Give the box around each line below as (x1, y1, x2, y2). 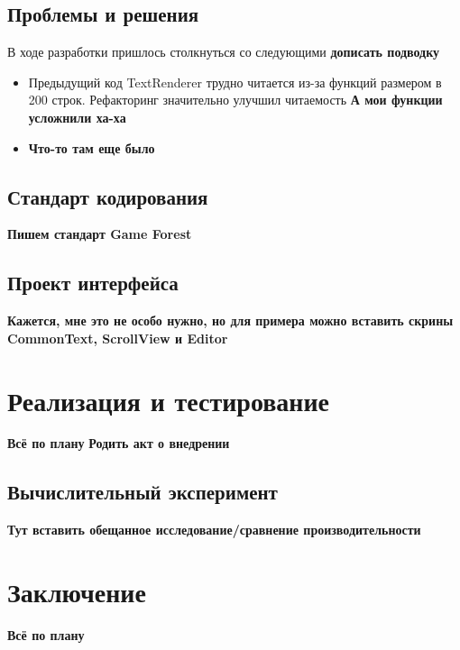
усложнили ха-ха (28, 107, 126, 126)
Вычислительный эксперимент (7, 478, 278, 506)
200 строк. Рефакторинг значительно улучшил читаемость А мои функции (28, 90, 443, 109)
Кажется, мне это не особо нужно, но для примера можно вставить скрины (7, 311, 454, 330)
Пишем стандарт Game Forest (7, 224, 192, 243)
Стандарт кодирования (7, 182, 208, 210)
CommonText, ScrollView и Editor (7, 328, 228, 347)
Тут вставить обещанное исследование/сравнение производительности (7, 520, 421, 539)
